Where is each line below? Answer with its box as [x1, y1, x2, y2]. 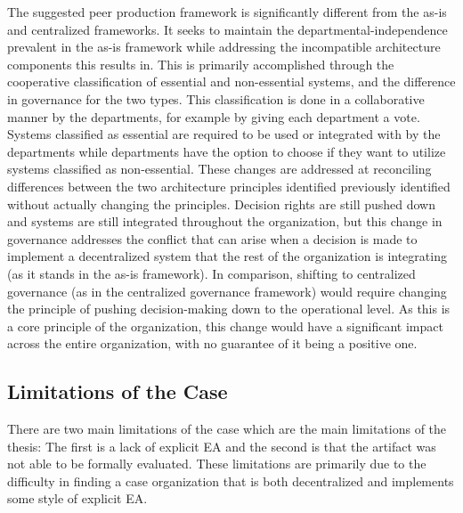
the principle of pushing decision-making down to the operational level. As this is [7, 299, 451, 318]
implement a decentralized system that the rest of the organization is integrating [7, 247, 447, 265]
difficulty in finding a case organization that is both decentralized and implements [7, 471, 454, 490]
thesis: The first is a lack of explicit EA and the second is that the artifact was [7, 436, 436, 455]
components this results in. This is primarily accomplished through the [7, 54, 394, 73]
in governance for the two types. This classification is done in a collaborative [7, 89, 425, 108]
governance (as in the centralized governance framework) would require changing [7, 281, 447, 300]
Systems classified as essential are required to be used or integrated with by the [7, 125, 441, 143]
